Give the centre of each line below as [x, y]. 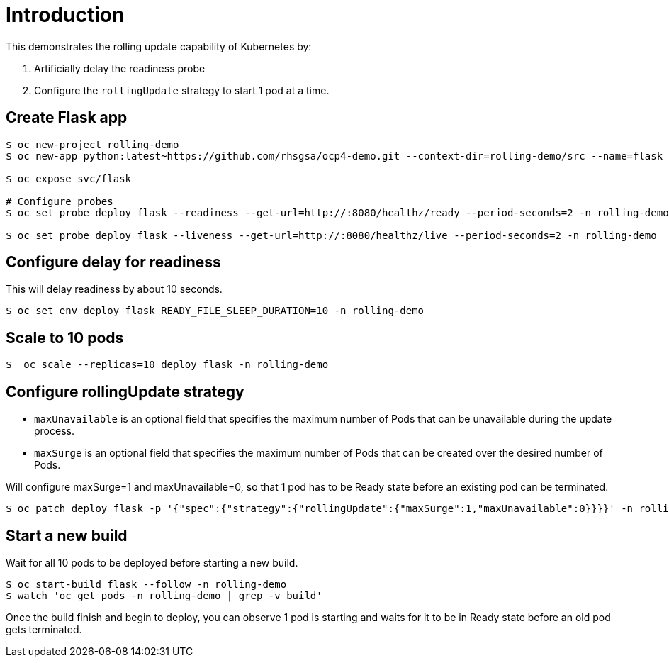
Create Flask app [67, 118]
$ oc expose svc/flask [69, 178]
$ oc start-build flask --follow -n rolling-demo [146, 584]
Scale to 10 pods [65, 338]
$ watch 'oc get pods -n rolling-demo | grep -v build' [164, 595]
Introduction [65, 15]
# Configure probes [60, 201]
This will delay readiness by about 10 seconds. [114, 289]
